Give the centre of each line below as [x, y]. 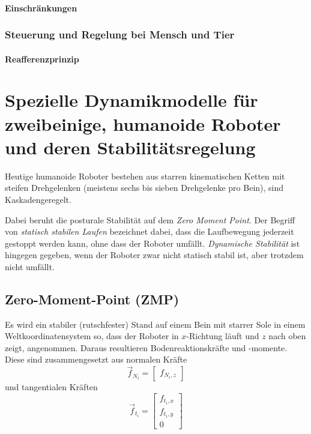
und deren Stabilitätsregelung [130, 147]
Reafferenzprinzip [42, 59]
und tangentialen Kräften [51, 387]
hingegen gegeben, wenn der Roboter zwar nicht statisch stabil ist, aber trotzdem [154, 255]
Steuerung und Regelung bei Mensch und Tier [120, 35]
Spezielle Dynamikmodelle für [131, 100]
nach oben [287, 336]
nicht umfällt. [30, 266]
